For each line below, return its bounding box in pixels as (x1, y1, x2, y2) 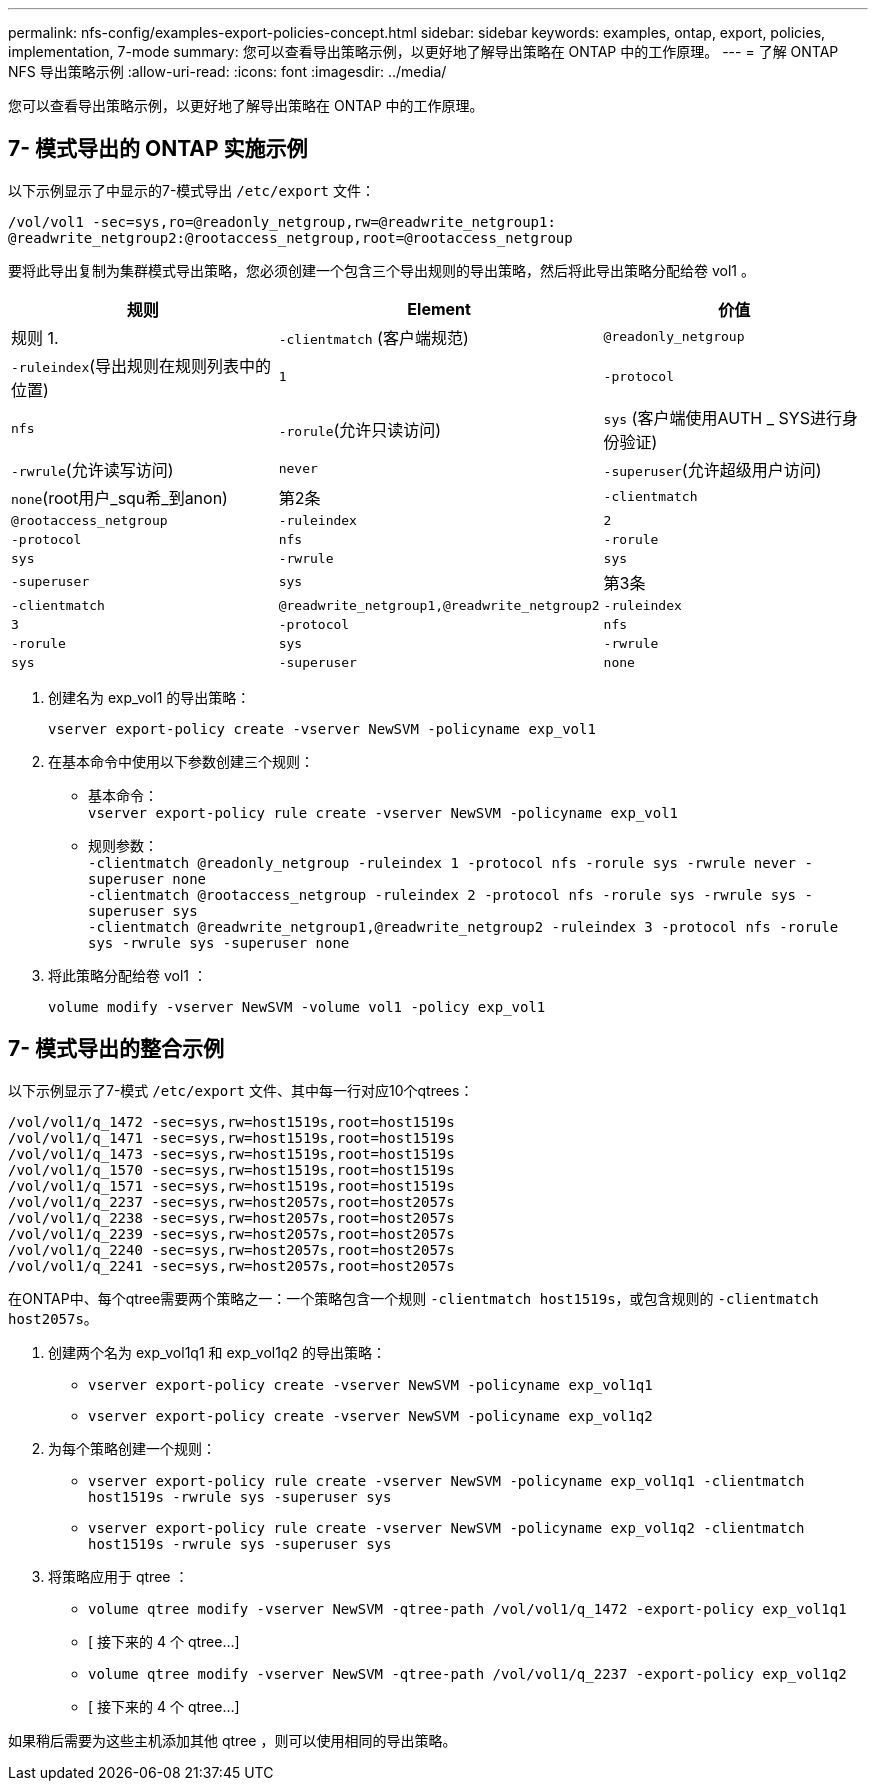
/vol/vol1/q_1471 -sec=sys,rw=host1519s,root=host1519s (8, 1129, 455, 1146)
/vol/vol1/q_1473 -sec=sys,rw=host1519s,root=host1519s (8, 1145, 455, 1162)
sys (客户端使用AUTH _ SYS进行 (603, 407, 842, 428)
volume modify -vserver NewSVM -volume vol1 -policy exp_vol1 (48, 998, 546, 1015)
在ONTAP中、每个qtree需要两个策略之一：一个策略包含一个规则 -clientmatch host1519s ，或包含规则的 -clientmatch (8, 1289, 819, 1307)
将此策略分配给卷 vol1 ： (48, 966, 207, 984)
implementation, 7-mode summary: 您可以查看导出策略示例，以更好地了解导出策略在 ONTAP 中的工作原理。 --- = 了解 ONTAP (8, 43, 839, 60)
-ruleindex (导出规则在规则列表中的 (11, 355, 272, 376)
